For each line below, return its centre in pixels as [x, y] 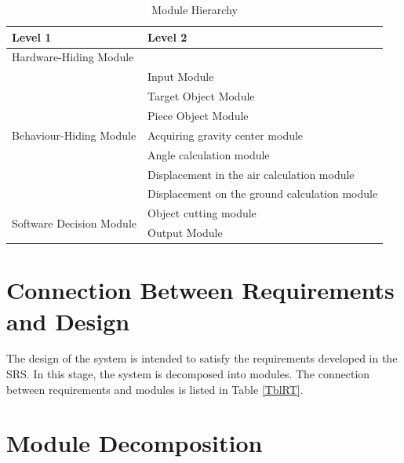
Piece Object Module [198, 115]
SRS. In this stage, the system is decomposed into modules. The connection [188, 374]
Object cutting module [202, 213]
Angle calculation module [208, 154]
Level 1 [32, 36]
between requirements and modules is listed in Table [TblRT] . [155, 389]
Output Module [185, 233]
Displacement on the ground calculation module [262, 193]
